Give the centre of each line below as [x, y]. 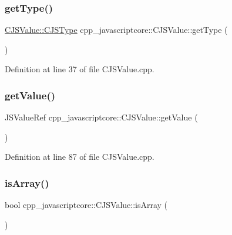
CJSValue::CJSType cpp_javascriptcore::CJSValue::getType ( [116, 30]
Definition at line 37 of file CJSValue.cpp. [80, 69]
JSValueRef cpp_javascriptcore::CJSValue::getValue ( [101, 117]
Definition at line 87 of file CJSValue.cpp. [80, 157]
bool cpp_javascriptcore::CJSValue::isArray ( [86, 205]
